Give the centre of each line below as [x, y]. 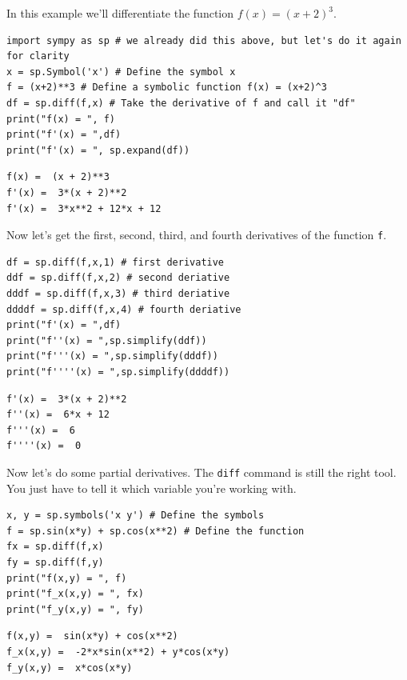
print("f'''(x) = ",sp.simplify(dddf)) [112, 356]
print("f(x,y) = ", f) [67, 578]
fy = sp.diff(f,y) [55, 562]
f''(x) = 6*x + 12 [58, 415]
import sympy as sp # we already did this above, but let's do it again [204, 40]
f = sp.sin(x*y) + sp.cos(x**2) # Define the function [156, 531]
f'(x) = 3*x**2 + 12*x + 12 [84, 208]
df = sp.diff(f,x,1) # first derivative [116, 262]
